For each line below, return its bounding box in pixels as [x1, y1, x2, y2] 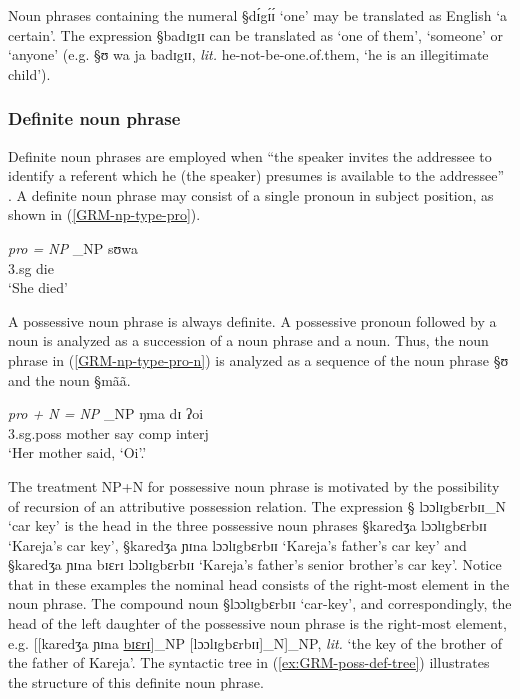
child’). [8, 63, 51, 84]
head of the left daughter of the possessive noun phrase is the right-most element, [8, 613, 507, 634]
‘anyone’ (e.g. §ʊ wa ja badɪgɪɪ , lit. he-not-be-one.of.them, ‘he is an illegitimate [8, 44, 489, 65]
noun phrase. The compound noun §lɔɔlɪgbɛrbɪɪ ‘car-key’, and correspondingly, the [8, 593, 512, 614]
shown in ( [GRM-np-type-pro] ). [8, 204, 201, 225]
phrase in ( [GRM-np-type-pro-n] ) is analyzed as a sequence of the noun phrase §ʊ [8, 349, 509, 370]
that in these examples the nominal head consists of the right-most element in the [8, 573, 510, 594]
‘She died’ [8, 277, 68, 298]
